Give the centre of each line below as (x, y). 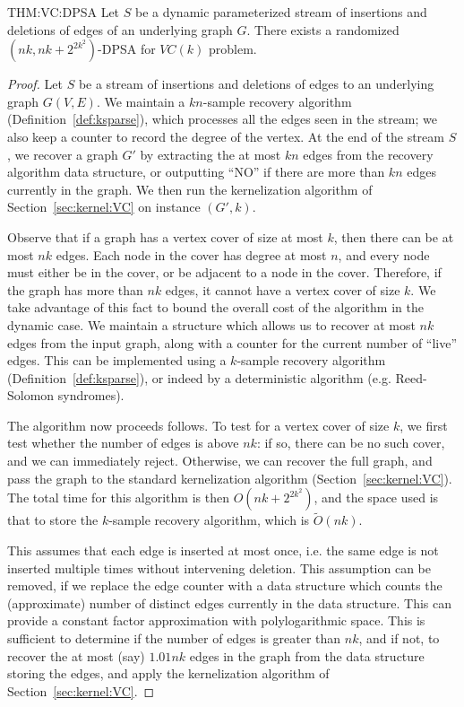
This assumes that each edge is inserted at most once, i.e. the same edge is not (223, 550)
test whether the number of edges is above (123, 443)
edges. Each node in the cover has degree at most (191, 254)
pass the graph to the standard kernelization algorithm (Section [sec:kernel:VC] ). (230, 478)
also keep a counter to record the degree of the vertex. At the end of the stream (226, 136)
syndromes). (91, 395)
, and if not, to (399, 638)
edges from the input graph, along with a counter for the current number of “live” (232, 342)
